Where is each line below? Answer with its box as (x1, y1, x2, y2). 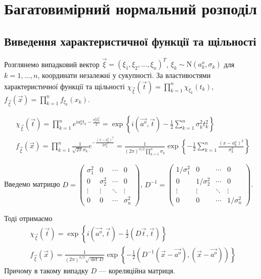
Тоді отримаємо (4, 213, 53, 224)
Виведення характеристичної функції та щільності (4, 33, 256, 49)
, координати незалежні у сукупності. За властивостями (37, 70, 211, 81)
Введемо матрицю (4, 178, 60, 189)
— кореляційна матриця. (99, 265, 176, 275)
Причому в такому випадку (4, 265, 89, 275)
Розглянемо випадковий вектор (4, 58, 100, 69)
